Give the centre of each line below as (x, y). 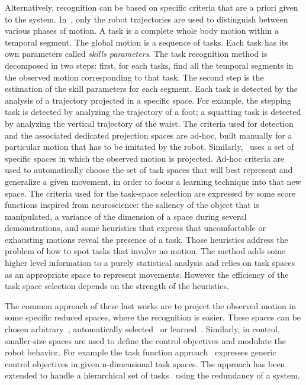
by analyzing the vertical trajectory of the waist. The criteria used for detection (149, 123)
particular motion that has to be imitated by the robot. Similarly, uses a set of (149, 147)
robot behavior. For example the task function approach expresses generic (141, 352)
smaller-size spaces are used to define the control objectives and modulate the (145, 340)
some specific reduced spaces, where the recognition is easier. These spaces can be (153, 317)
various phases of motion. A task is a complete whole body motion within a (142, 31)
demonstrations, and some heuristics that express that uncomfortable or (135, 228)
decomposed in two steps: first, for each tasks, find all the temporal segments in (149, 65)
